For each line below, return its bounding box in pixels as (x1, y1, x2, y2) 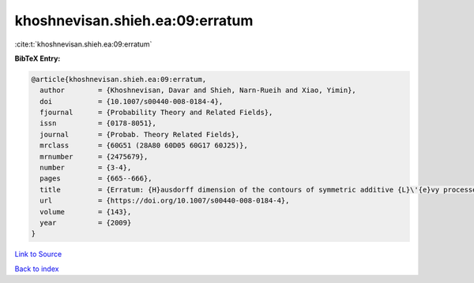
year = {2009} (39, 218, 132, 227)
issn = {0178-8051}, (39, 119, 157, 128)
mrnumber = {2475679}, (39, 152, 149, 161)
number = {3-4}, (39, 163, 132, 173)
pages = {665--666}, (39, 174, 153, 183)
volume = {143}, (39, 207, 132, 216)
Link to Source (14, 249, 62, 259)
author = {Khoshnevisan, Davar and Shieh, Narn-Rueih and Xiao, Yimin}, (39, 86, 357, 95)
